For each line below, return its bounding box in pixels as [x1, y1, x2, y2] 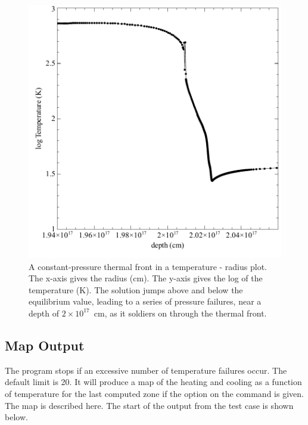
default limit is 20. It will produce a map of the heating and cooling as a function [5, 376, 302, 388]
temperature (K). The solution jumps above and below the [29, 283, 243, 296]
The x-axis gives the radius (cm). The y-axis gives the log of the [29, 272, 263, 284]
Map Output [5, 336, 85, 354]
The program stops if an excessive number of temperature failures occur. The [5, 364, 287, 376]
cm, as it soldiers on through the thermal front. [94, 306, 267, 319]
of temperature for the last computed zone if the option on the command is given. [5, 387, 304, 399]
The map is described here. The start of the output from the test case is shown [5, 399, 294, 411]
